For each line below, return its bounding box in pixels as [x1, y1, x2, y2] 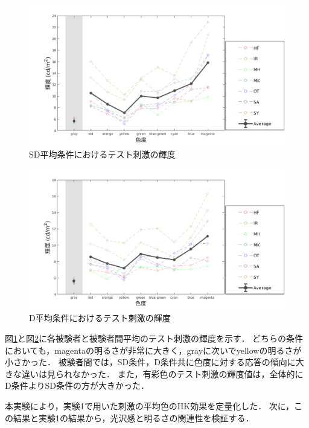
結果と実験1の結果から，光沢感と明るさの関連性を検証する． [13, 411, 254, 424]
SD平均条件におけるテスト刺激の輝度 [29, 148, 176, 161]
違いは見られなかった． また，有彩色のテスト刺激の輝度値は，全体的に [21, 367, 304, 380]
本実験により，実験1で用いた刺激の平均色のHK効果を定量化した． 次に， [5, 399, 295, 412]
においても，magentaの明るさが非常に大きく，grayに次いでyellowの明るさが [5, 343, 302, 356]
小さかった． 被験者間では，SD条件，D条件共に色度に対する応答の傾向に [5, 356, 296, 368]
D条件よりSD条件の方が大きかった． [5, 379, 149, 392]
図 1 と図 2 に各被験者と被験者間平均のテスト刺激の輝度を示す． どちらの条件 [5, 332, 304, 345]
